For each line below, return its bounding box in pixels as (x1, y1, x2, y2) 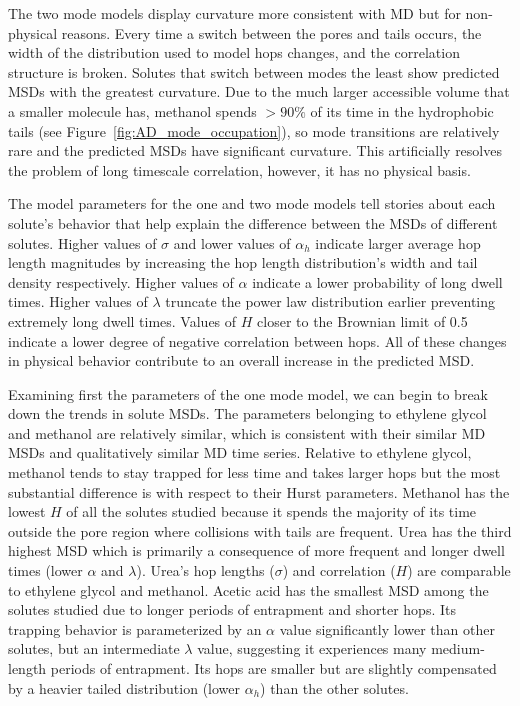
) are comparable (407, 560, 511, 581)
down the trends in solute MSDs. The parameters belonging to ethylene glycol (8, 403, 487, 424)
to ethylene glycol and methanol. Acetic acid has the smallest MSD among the (8, 579, 489, 600)
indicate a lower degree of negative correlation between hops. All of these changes (8, 330, 507, 351)
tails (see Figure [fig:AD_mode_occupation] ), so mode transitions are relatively (8, 120, 500, 141)
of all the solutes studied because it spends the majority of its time (66, 501, 477, 522)
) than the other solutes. (260, 677, 409, 698)
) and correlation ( (282, 560, 396, 581)
